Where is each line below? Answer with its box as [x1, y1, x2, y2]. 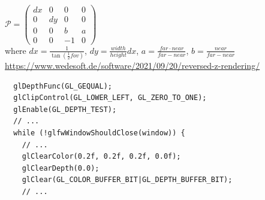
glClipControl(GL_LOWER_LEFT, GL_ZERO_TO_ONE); [13, 93, 207, 102]
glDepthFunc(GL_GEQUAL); [13, 81, 112, 90]
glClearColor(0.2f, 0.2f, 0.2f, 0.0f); [22, 152, 181, 161]
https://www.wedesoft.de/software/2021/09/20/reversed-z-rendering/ [5, 59, 260, 72]
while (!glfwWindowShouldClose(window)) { [13, 129, 185, 138]
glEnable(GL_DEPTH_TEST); [13, 105, 117, 114]
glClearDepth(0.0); [22, 163, 100, 172]
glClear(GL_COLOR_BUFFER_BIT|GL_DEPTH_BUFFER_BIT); [22, 175, 233, 184]
